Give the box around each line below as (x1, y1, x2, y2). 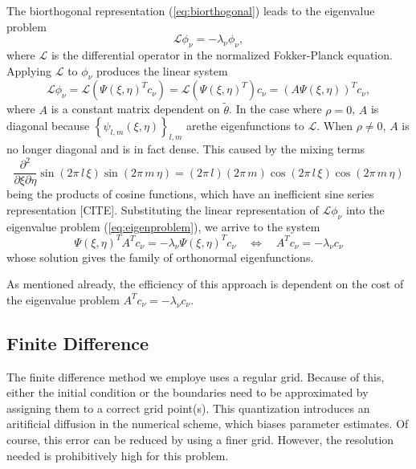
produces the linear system (96, 62, 228, 79)
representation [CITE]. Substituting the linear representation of (6, 201, 319, 218)
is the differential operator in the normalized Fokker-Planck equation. (51, 46, 393, 63)
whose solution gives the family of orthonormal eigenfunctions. (6, 248, 314, 265)
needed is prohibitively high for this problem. (6, 447, 229, 463)
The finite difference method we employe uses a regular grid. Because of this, (6, 368, 385, 385)
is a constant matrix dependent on (51, 100, 220, 117)
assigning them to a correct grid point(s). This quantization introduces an (6, 399, 370, 416)
